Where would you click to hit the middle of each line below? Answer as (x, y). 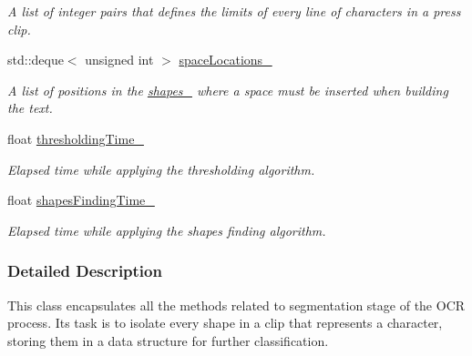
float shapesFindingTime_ (81, 200)
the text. (30, 108)
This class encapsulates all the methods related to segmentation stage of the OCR (236, 305)
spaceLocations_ (226, 60)
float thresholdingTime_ (76, 138)
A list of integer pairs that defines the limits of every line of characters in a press (234, 11)
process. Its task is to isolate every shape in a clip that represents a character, (225, 323)
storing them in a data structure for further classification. (168, 340)
